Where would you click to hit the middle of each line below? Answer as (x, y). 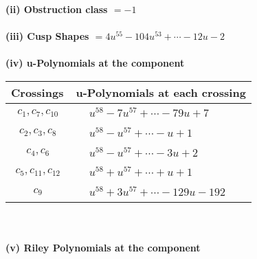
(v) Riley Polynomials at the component (103, 247)
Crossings (37, 92)
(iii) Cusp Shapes (47, 36)
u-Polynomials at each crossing (161, 92)
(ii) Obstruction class (57, 9)
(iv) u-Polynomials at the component (95, 63)
